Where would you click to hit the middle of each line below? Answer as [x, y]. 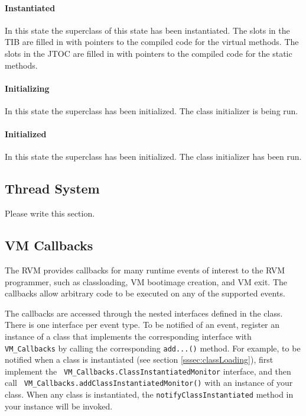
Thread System [52, 188]
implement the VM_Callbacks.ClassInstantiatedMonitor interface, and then [148, 371]
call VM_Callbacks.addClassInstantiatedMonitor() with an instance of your [149, 383]
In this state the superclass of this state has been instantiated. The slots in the [147, 30]
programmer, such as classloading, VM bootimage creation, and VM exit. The [146, 281]
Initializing [27, 88]
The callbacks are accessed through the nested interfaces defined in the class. [144, 313]
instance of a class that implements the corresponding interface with [128, 336]
